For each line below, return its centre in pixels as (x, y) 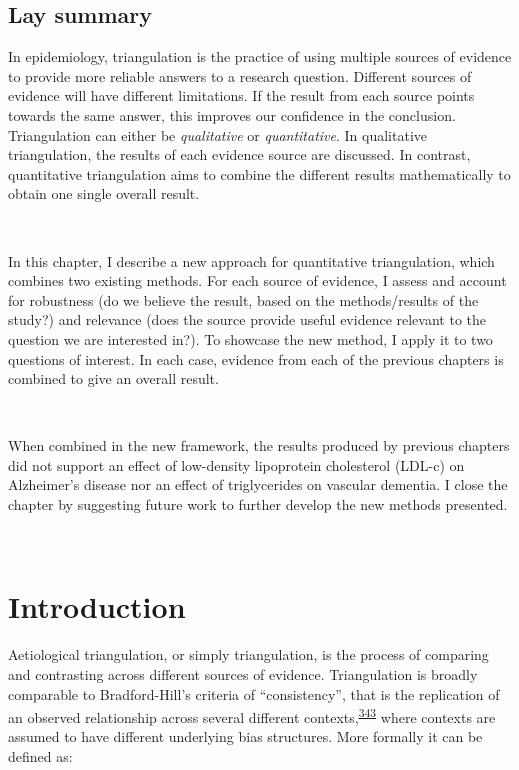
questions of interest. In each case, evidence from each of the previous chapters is (256, 358)
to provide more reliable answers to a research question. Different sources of (240, 75)
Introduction (97, 606)
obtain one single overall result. (104, 193)
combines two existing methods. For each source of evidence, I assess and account (257, 280)
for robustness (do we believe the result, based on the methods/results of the (243, 299)
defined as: (40, 756)
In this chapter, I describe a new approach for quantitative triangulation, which (251, 260)
